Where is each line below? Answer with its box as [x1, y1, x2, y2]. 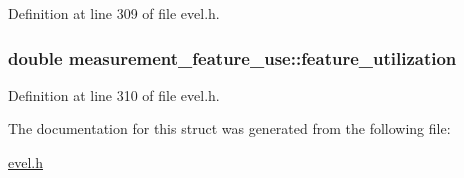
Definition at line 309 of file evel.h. [8, 3, 220, 23]
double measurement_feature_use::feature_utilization [8, 45, 457, 70]
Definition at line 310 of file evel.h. [8, 84, 220, 105]
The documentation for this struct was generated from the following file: [8, 118, 451, 139]
